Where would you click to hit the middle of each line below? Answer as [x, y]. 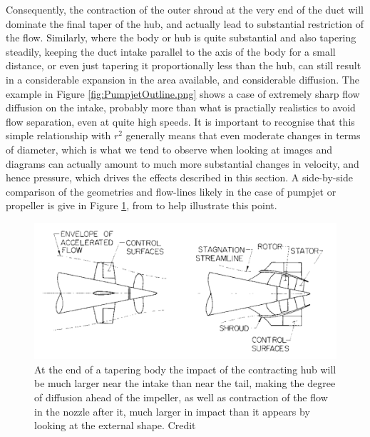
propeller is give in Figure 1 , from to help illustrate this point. [142, 205]
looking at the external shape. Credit [115, 425]
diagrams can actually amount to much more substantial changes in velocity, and [183, 163]
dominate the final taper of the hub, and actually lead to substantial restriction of [185, 23]
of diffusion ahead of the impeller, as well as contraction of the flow [181, 397]
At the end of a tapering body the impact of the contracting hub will [185, 369]
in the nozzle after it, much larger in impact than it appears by [172, 411]
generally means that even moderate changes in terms [243, 135]
